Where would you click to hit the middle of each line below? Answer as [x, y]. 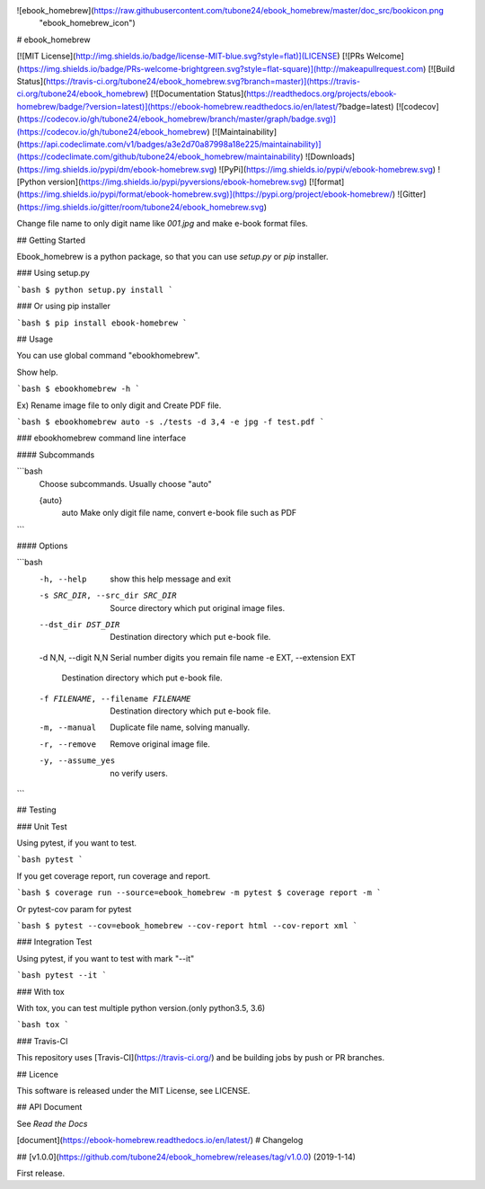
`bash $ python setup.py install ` [95, 289]
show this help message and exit [170, 579]
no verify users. [139, 773]
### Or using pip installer [64, 306]
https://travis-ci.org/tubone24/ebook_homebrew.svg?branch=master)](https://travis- [203, 81]
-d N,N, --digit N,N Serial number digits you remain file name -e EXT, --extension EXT [198, 657]
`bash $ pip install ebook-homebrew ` [102, 323]
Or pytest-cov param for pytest [74, 909]
